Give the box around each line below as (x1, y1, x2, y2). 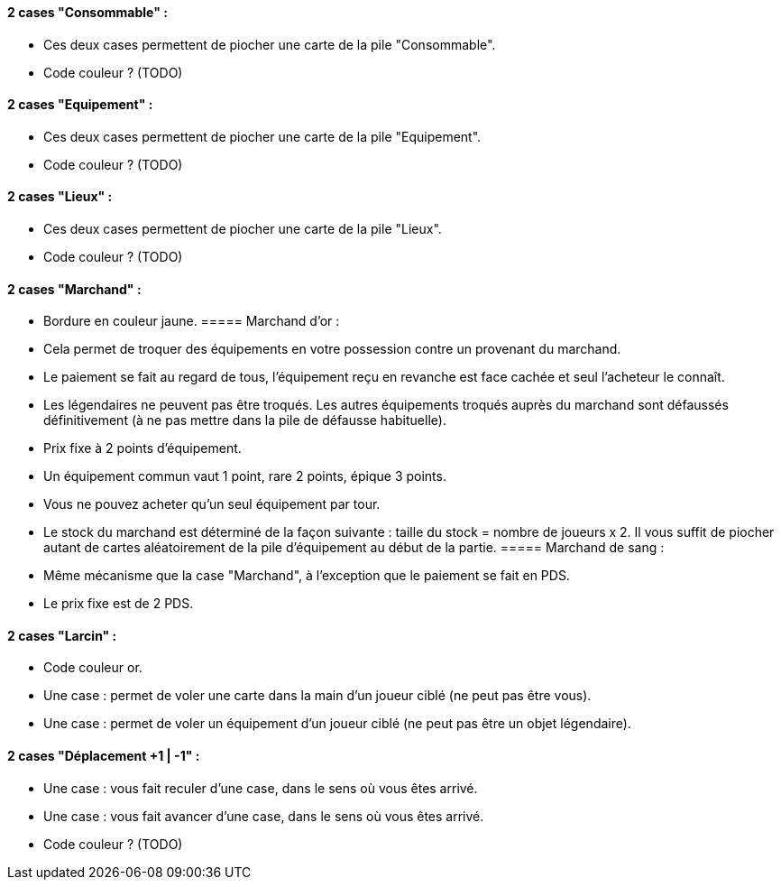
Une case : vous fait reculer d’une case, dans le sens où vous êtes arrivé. (43, 780, 478, 796)
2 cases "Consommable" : (7, 5, 168, 20)
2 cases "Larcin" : (7, 627, 117, 643)
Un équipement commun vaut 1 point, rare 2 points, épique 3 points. (43, 468, 446, 485)
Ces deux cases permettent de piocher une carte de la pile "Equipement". (43, 128, 482, 144)
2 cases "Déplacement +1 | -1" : (7, 748, 200, 764)
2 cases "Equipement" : (7, 97, 153, 113)
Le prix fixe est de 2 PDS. (43, 596, 194, 612)
